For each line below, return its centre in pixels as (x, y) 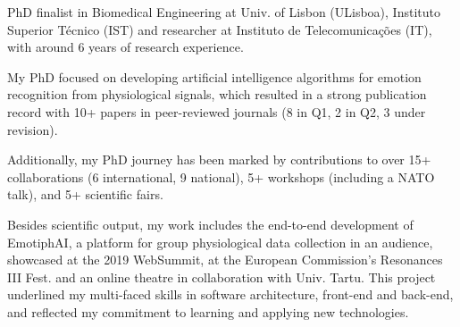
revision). (33, 129)
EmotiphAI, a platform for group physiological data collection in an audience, (220, 242)
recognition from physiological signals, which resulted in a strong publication (217, 94)
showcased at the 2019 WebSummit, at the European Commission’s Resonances (225, 260)
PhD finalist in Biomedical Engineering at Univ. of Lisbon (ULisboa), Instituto (224, 12)
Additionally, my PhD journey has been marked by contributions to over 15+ (219, 159)
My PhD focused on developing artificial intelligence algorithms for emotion (214, 76)
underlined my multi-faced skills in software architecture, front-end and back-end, (230, 294)
